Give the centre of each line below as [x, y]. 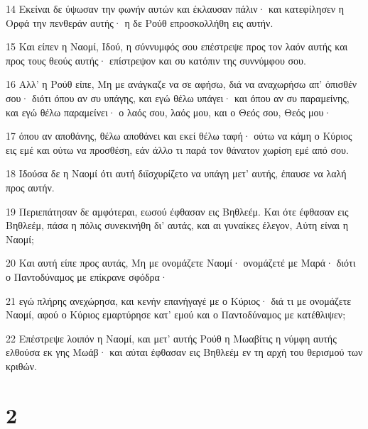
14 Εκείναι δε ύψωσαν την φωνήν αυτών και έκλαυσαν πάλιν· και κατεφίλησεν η [175, 9]
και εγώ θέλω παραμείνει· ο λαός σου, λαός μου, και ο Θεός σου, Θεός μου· [169, 112]
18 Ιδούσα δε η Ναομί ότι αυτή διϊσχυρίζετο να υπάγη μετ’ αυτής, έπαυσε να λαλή [176, 173]
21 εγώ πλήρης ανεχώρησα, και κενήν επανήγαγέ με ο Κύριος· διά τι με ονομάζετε [179, 300]
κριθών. [21, 366]
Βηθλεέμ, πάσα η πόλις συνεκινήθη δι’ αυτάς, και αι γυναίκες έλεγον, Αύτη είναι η [177, 225]
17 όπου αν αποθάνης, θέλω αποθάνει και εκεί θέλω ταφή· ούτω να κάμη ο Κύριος [179, 136]
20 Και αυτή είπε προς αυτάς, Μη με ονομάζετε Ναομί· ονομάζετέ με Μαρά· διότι [181, 263]
